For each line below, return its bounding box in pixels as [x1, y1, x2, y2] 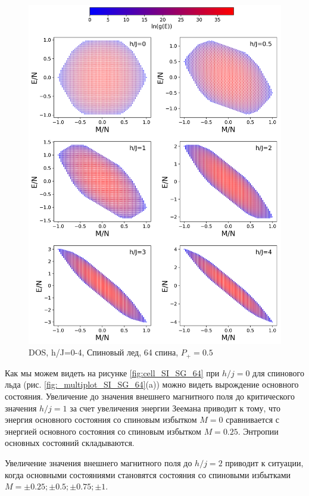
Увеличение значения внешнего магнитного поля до [5, 456, 192, 469]
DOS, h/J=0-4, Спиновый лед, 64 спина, [29, 346, 179, 358]
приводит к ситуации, [225, 456, 304, 469]
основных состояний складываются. [5, 436, 135, 449]
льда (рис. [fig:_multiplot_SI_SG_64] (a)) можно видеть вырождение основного [5, 378, 299, 391]
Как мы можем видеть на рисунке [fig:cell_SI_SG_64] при [5, 366, 220, 379]
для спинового [252, 366, 304, 379]
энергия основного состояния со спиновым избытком [5, 413, 197, 426]
